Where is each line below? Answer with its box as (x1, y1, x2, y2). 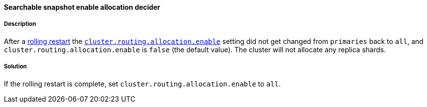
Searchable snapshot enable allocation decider (4, 3, 160, 11)
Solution (4, 63, 27, 70)
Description (4, 21, 36, 28)
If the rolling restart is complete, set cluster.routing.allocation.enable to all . (4, 79, 281, 88)
